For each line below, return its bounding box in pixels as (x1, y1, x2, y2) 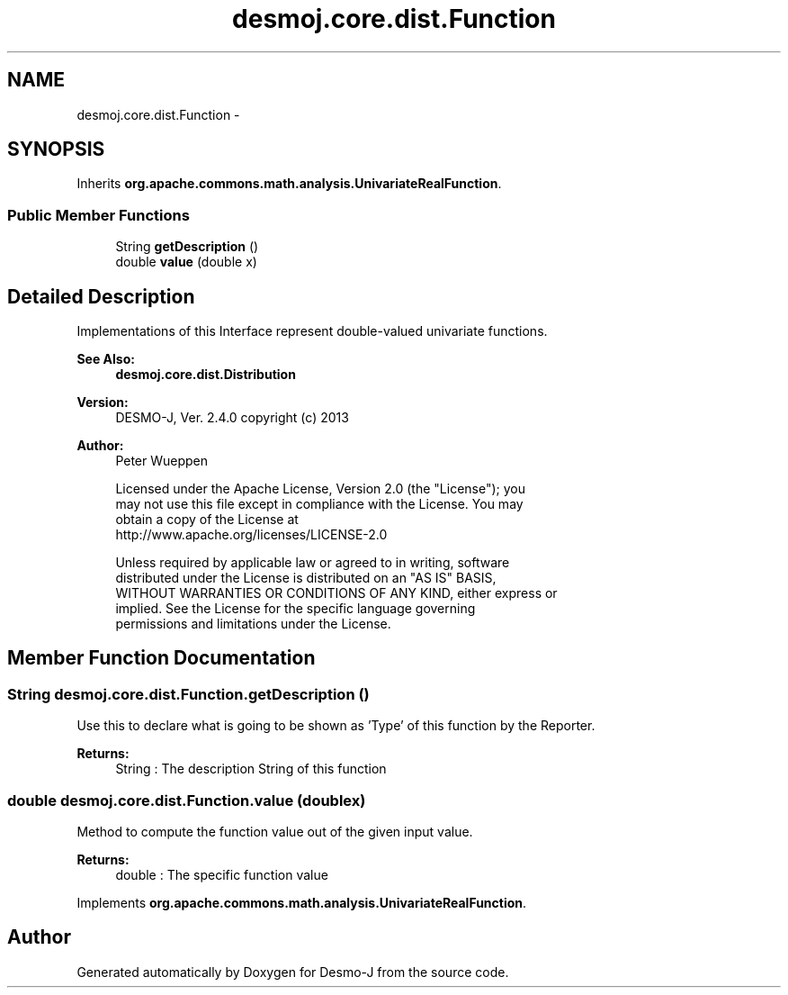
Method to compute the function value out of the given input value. (76, 824, 473, 839)
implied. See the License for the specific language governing (115, 601, 476, 617)
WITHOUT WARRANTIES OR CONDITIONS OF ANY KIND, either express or (115, 585, 558, 602)
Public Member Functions (7, 205, 190, 224)
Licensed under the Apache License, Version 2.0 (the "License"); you (115, 481, 525, 497)
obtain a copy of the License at (115, 511, 299, 528)
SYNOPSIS (7, 138, 105, 161)
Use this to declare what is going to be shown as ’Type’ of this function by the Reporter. (76, 718, 595, 734)
